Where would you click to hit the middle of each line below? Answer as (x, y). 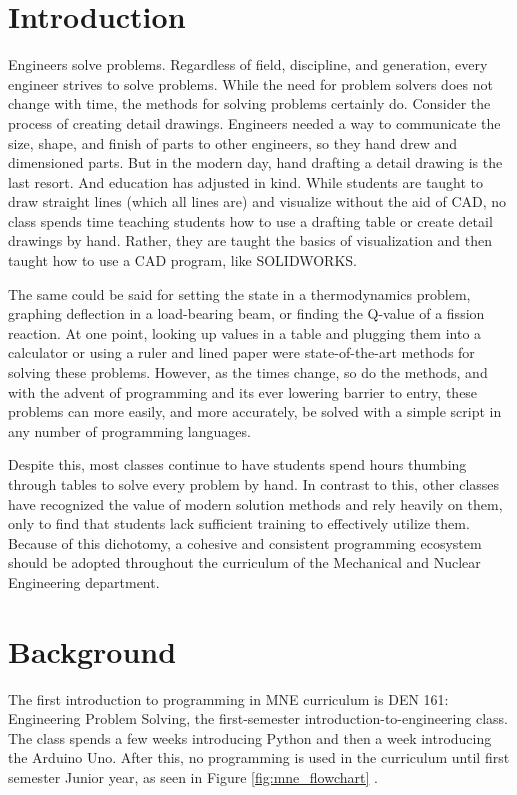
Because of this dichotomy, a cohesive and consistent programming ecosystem (245, 542)
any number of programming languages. (129, 430)
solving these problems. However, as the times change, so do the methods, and (248, 372)
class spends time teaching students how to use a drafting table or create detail (250, 220)
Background (92, 650)
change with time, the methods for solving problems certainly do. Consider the (249, 103)
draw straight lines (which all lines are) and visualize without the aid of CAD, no (257, 201)
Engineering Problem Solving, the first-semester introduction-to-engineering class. (258, 718)
